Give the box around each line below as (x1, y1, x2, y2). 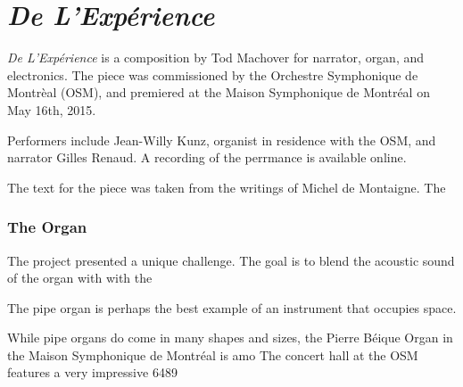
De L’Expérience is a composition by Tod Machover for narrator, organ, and (7, 48, 425, 67)
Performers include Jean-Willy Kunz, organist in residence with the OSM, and (7, 130, 436, 149)
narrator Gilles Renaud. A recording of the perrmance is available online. (7, 148, 407, 167)
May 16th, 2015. (7, 100, 96, 119)
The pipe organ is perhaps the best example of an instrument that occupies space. (7, 298, 457, 317)
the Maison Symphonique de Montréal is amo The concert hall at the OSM (7, 345, 418, 364)
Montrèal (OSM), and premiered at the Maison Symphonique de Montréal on (7, 83, 430, 102)
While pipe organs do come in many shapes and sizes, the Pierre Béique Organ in (7, 328, 453, 347)
